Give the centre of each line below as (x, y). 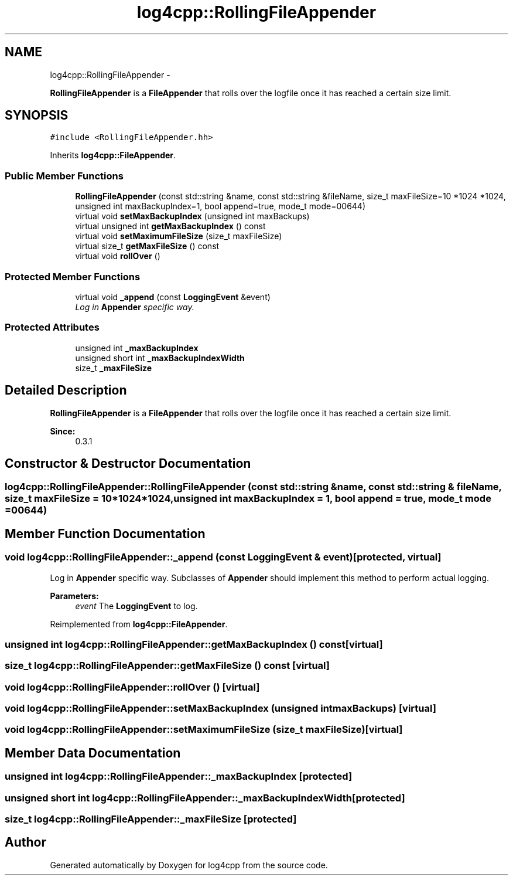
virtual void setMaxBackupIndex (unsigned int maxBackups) (192, 216)
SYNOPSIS (37, 115)
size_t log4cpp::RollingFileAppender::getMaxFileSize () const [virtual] (167, 666)
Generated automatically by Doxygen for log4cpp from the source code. (189, 865)
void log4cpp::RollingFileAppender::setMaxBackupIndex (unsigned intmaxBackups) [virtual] (220, 709)
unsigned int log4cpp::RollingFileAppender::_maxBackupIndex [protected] (179, 777)
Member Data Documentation (93, 753)
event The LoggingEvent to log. (136, 606)
